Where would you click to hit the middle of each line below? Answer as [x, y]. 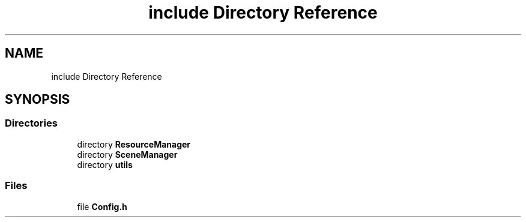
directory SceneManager [127, 154]
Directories [31, 123]
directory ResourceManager [134, 144]
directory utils [105, 164]
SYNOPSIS [38, 100]
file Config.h [102, 206]
